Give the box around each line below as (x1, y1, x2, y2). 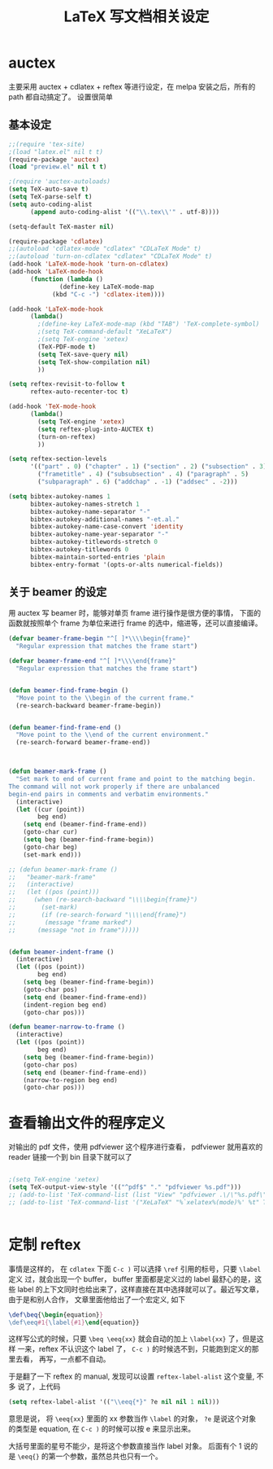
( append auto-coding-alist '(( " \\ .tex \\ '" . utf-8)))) (29, 208, 220, 216)
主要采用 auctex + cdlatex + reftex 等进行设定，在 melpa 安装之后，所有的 (8, 81, 256, 91)
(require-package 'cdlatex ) (8, 237, 104, 245)
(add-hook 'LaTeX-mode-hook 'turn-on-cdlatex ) (8, 260, 169, 269)
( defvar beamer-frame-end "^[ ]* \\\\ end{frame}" (8, 657, 176, 665)
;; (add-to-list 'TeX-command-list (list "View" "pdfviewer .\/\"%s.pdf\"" (8, 1191, 271, 1199)
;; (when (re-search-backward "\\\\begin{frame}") (8, 896, 198, 904)
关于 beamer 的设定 (8, 585, 107, 599)
